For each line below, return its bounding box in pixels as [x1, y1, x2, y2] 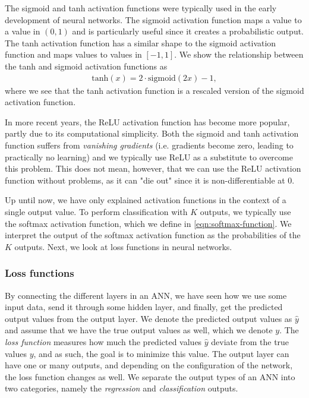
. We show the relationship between [174, 48, 304, 61]
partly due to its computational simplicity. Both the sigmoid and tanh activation [5, 127, 299, 140]
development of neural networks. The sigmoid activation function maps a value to [5, 13, 302, 26]
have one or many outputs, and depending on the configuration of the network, [5, 359, 293, 371]
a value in [5, 25, 40, 37]
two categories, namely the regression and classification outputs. [5, 382, 238, 394]
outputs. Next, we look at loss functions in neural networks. [14, 240, 232, 252]
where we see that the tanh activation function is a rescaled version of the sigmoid [5, 84, 304, 96]
